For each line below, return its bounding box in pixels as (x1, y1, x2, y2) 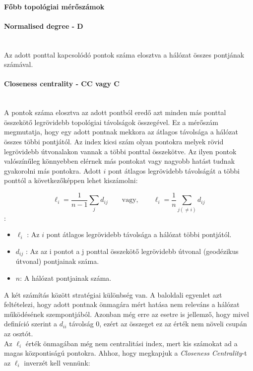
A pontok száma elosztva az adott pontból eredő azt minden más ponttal (4, 107, 226, 118)
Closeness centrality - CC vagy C (4, 78, 120, 89)
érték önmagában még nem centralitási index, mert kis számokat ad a (25, 338, 238, 348)
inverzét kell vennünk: (24, 357, 90, 368)
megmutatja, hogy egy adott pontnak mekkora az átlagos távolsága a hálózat (4, 126, 238, 137)
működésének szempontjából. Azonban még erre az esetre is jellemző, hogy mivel (4, 309, 249, 319)
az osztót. (4, 328, 33, 338)
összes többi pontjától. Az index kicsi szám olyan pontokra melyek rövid (4, 136, 224, 146)
